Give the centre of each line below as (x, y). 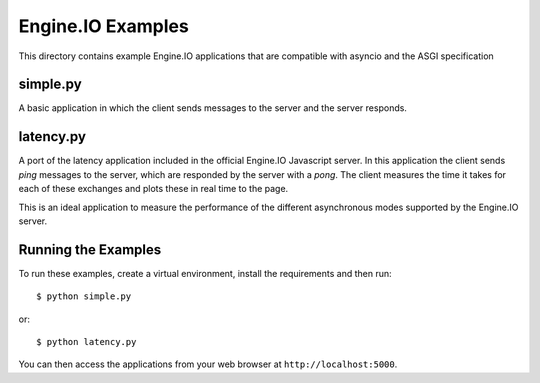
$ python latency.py (86, 341)
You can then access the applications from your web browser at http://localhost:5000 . (208, 364)
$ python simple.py (84, 296)
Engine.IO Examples (103, 26)
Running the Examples (90, 249)
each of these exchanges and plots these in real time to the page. (153, 189)
